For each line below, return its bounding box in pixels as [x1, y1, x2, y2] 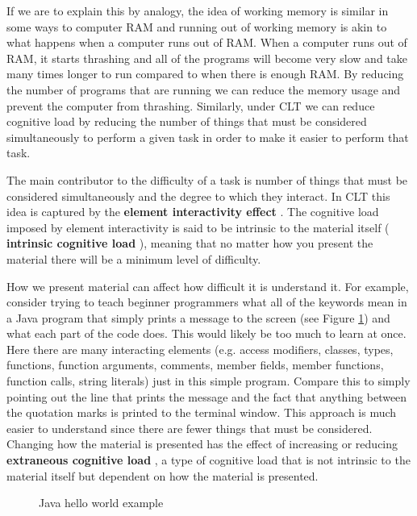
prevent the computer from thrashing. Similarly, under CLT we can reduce [6, 97, 375, 114]
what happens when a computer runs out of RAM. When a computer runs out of [6, 34, 407, 51]
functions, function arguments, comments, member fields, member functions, [6, 356, 384, 373]
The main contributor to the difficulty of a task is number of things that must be [6, 171, 408, 188]
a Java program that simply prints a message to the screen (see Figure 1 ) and [6, 309, 390, 326]
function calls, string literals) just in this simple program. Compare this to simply [6, 372, 411, 389]
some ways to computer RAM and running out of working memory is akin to [6, 18, 387, 35]
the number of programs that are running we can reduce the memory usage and [6, 81, 401, 98]
